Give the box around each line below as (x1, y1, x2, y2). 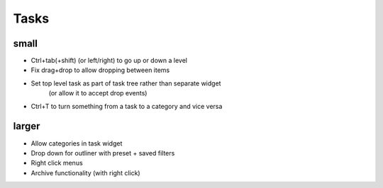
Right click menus (30, 159, 83, 168)
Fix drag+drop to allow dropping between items (30, 66, 170, 74)
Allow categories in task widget (30, 139, 123, 148)
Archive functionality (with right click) (30, 168, 141, 177)
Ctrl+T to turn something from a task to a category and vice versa (30, 102, 223, 110)
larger (13, 120, 40, 132)
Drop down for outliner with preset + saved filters (30, 148, 175, 157)
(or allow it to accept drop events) (48, 89, 148, 98)
